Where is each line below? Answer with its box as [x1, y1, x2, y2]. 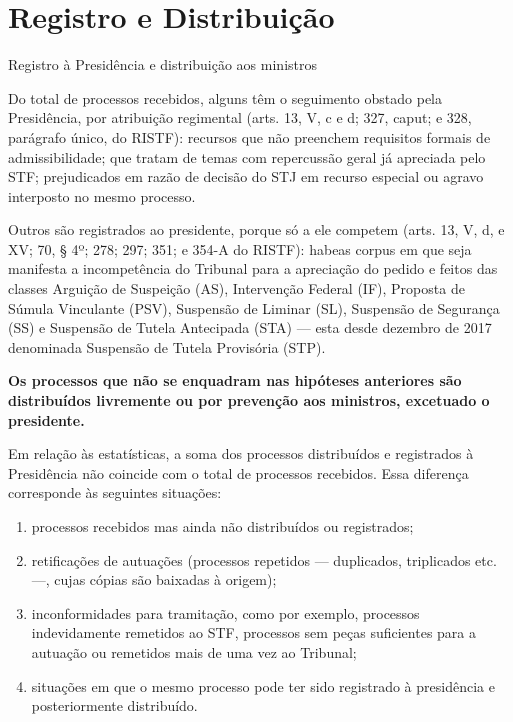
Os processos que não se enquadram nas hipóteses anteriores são [8, 370, 462, 391]
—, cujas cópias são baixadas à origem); [31, 569, 277, 590]
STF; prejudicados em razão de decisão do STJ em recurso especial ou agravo [8, 166, 484, 187]
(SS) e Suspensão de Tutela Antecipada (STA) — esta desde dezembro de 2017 [8, 317, 492, 338]
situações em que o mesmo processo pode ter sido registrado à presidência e [31, 675, 495, 696]
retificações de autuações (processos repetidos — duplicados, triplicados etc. [31, 549, 497, 570]
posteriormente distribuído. [31, 695, 198, 716]
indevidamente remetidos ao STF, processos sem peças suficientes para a [31, 622, 476, 643]
